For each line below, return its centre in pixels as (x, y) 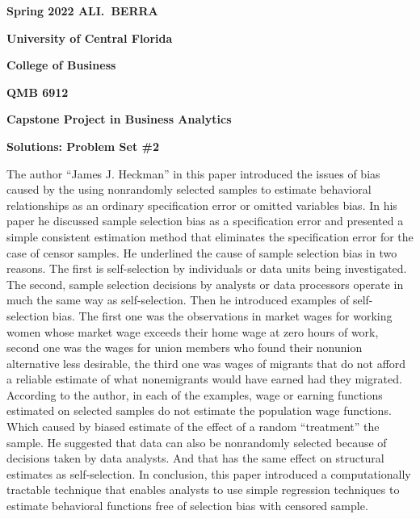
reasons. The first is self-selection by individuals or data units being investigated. (207, 268)
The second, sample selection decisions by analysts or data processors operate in (205, 284)
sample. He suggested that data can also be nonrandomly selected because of (197, 442)
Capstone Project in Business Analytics (119, 119)
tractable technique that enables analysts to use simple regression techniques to (203, 490)
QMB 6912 (38, 92)
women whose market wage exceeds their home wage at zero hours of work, (193, 331)
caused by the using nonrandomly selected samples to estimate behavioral (189, 189)
